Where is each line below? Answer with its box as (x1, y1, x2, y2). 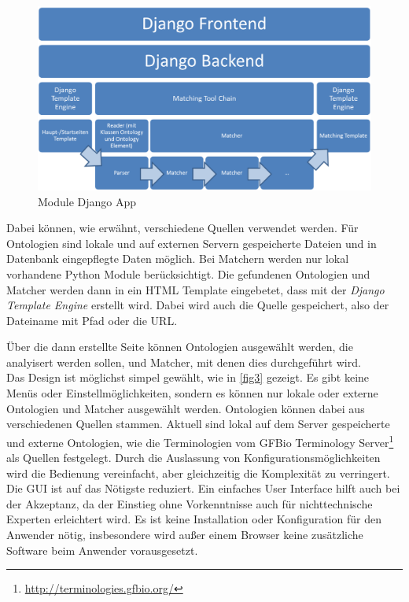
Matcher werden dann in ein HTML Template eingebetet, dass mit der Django (6, 281, 385, 297)
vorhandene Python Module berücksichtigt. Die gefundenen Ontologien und (6, 265, 370, 282)
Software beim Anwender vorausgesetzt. (6, 541, 198, 558)
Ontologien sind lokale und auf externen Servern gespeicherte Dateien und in (6, 235, 377, 251)
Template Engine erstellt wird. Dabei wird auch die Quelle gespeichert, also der (6, 297, 389, 313)
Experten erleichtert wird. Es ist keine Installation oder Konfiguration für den (6, 511, 381, 527)
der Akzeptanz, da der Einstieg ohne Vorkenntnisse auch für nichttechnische (6, 495, 373, 512)
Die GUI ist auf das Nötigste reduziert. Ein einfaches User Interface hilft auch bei (6, 480, 400, 497)
